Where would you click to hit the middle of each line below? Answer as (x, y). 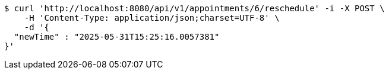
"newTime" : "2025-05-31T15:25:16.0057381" (117, 37)
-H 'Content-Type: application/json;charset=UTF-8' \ (152, 18)
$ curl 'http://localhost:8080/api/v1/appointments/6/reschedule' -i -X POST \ (194, 8)
